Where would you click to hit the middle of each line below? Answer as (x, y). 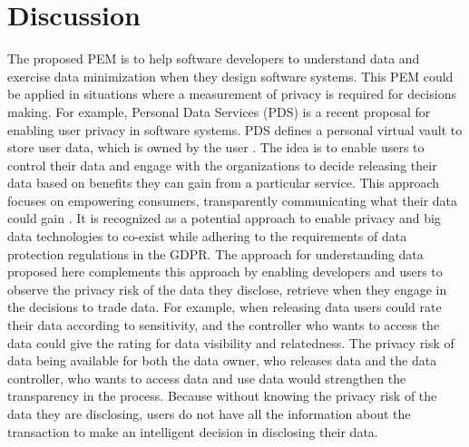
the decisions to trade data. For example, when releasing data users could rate (225, 307)
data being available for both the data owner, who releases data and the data (222, 360)
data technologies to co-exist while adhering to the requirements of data (207, 236)
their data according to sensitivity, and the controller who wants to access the (224, 325)
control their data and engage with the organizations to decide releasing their (222, 165)
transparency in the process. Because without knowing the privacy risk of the (222, 396)
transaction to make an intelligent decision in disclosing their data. (193, 431)
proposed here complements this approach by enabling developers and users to (225, 272)
